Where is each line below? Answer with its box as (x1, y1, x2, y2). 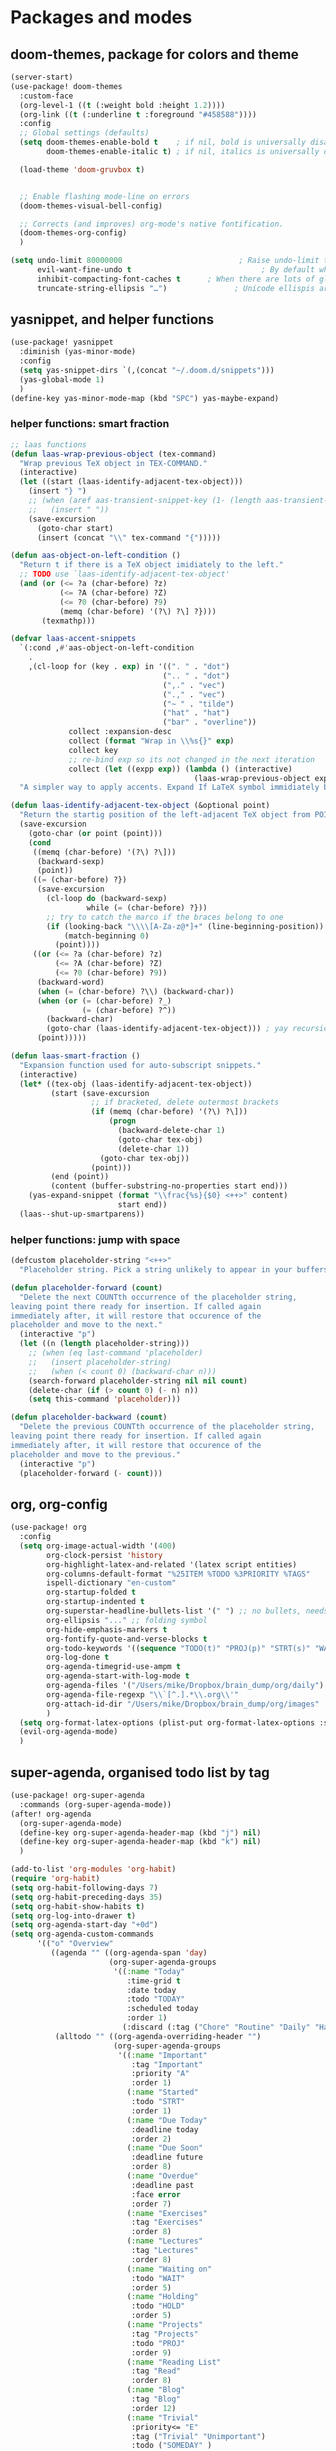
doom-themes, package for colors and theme (10, 46, 300, 63)
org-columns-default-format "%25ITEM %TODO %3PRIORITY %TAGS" (46, 1569, 311, 1579)
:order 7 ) (131, 2199, 172, 2209)
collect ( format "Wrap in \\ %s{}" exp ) (68, 736, 235, 746)
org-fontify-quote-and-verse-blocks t (46, 1634, 208, 1644)
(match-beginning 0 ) (63, 931, 150, 941)
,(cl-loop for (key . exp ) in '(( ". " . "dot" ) (28, 662, 230, 672)
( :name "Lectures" (126, 2236, 203, 2246)
